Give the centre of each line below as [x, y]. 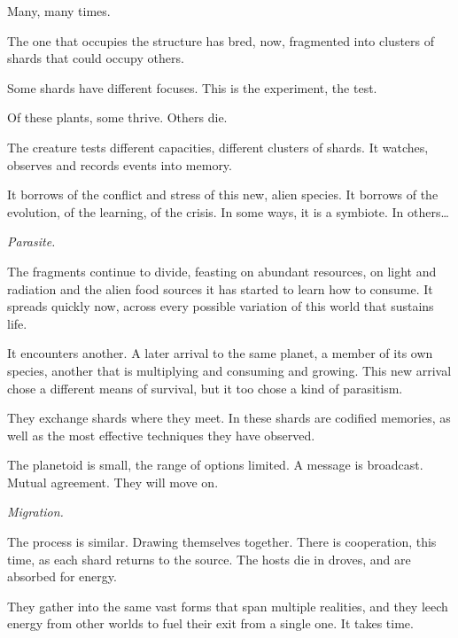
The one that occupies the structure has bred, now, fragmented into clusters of [221, 40]
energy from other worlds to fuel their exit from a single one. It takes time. [210, 623]
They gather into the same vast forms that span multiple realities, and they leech [228, 606]
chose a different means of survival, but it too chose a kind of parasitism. [205, 388]
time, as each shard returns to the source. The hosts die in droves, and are [209, 559]
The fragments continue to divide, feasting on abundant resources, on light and [222, 271]
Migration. [35, 512]
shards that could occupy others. [96, 58]
